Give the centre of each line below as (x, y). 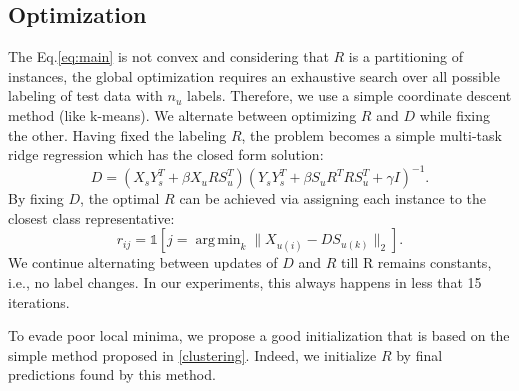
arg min (218, 240)
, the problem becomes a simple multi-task (371, 134)
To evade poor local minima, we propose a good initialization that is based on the (259, 335)
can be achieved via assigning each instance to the (333, 198)
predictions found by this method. (112, 374)
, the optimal (120, 198)
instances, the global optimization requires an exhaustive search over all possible (254, 75)
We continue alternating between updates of (143, 262)
